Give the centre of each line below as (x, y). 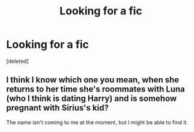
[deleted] (17, 61)
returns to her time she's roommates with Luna (95, 89)
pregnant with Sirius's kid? (58, 108)
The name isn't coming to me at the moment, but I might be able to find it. (97, 122)
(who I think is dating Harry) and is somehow (92, 99)
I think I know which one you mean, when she (93, 80)
